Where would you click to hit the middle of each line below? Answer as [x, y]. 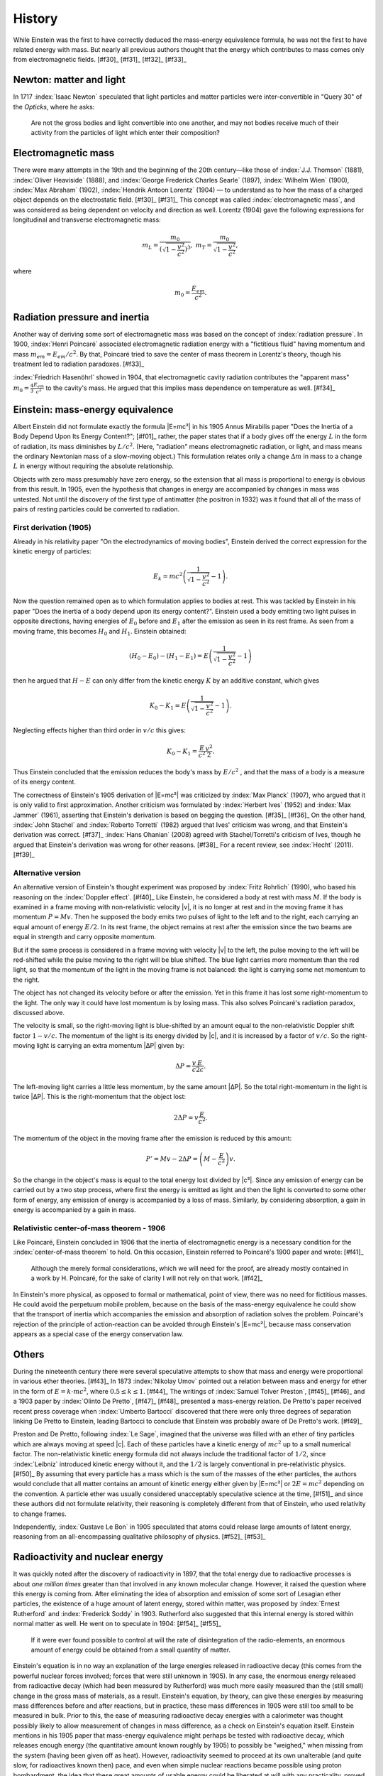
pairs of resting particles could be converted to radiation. [96, 509]
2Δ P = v [186, 1117]
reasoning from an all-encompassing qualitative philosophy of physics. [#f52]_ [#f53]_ [139, 1537]
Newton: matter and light [69, 80]
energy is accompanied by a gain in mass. [74, 1209]
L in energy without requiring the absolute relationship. [93, 466]
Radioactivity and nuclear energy [88, 1557]
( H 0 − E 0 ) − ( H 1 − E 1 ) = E [169, 656]
